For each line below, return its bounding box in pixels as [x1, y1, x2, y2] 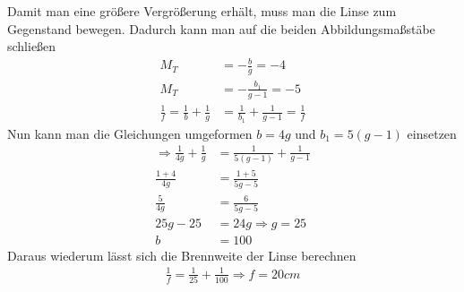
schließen [7, 37, 56, 56]
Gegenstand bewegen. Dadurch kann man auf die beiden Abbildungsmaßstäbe [7, 19, 435, 38]
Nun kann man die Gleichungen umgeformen [7, 124, 253, 142]
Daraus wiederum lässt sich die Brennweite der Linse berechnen [7, 245, 357, 264]
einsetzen [407, 124, 457, 142]
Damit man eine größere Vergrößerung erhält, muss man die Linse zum [7, 2, 397, 20]
